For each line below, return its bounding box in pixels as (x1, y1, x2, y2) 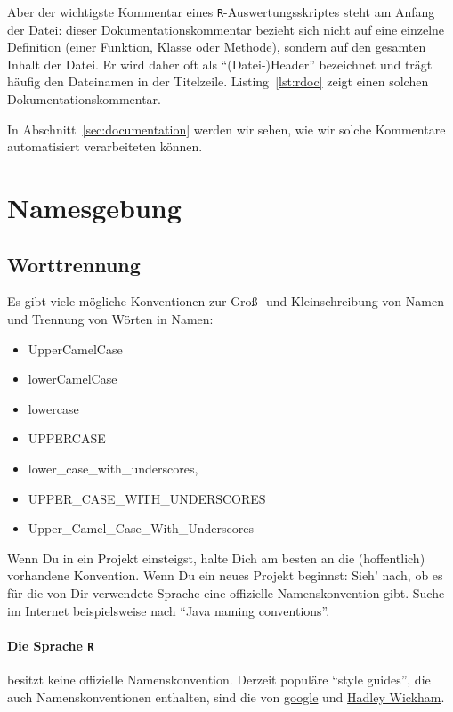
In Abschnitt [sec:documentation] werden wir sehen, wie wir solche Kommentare (7, 119, 446, 138)
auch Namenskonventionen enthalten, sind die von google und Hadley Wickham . (7, 687, 445, 706)
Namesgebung (7, 190, 182, 225)
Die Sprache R (7, 635, 94, 654)
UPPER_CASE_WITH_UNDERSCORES (28, 489, 266, 507)
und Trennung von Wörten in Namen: (7, 309, 214, 328)
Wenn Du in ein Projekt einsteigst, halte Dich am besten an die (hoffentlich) (7, 548, 425, 567)
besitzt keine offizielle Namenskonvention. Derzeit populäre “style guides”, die (7, 669, 431, 688)
